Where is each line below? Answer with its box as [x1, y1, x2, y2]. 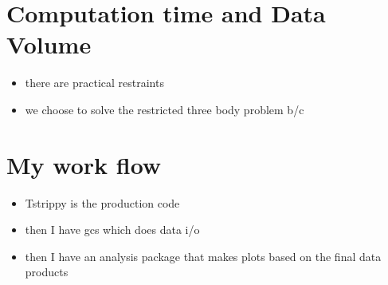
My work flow [6, 148, 162, 180]
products [25, 263, 69, 280]
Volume [6, 28, 92, 61]
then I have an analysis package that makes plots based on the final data [25, 247, 382, 264]
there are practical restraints [25, 74, 164, 91]
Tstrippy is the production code [25, 194, 180, 211]
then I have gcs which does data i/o [25, 221, 200, 238]
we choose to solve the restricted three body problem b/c [25, 101, 304, 117]
